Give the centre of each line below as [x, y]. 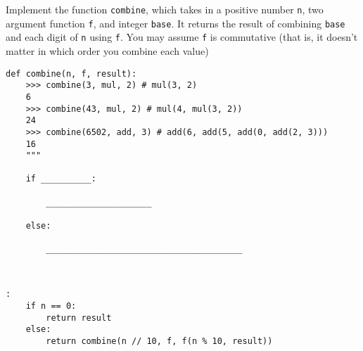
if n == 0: [51, 306]
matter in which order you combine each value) [107, 50]
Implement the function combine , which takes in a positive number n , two [165, 9]
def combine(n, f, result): [71, 74]
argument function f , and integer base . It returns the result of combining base [176, 23]
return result [79, 318]
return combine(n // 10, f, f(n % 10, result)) [159, 341]
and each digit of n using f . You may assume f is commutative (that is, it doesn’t [182, 37]
